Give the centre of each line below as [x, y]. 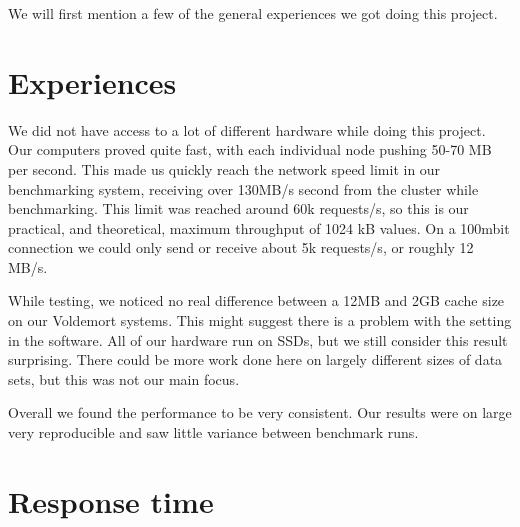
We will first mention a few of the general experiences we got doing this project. [253, 13]
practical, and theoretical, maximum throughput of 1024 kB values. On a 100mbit [259, 227]
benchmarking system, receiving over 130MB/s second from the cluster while [243, 188]
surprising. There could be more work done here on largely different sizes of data [255, 359]
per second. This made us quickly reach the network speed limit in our [224, 168]
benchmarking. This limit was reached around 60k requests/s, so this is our [238, 208]
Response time [111, 500]
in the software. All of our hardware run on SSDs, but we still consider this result [258, 339]
